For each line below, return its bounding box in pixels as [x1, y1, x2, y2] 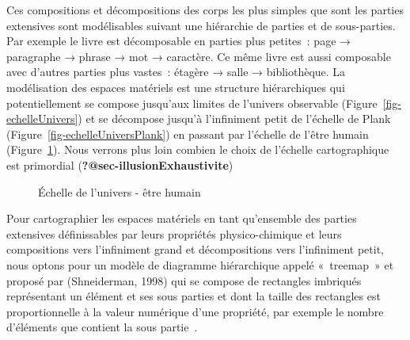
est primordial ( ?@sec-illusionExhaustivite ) [6, 156, 233, 173]
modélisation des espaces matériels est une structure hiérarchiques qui [6, 78, 345, 95]
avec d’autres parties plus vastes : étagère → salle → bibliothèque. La [6, 63, 346, 80]
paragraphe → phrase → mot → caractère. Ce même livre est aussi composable [6, 48, 391, 64]
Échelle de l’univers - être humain [38, 183, 201, 200]
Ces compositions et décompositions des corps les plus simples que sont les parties [6, 2, 404, 17]
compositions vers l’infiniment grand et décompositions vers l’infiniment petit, [6, 241, 384, 258]
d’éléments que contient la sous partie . [6, 319, 198, 335]
